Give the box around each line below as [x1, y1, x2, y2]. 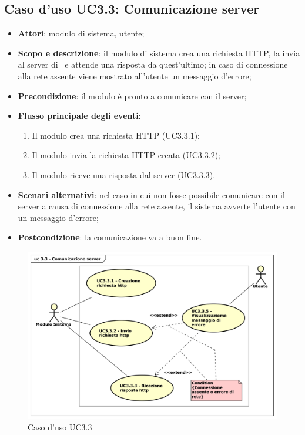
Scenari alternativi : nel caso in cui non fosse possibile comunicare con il [18, 188, 285, 200]
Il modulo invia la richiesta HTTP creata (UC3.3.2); [32, 149, 220, 161]
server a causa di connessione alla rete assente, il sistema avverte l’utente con [18, 200, 296, 212]
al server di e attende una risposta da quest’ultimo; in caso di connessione [18, 58, 288, 71]
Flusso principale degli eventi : [18, 109, 141, 122]
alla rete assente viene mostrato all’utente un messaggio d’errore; [18, 69, 252, 82]
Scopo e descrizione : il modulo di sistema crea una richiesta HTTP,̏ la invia [18, 46, 300, 59]
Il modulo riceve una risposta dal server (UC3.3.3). [32, 168, 216, 180]
